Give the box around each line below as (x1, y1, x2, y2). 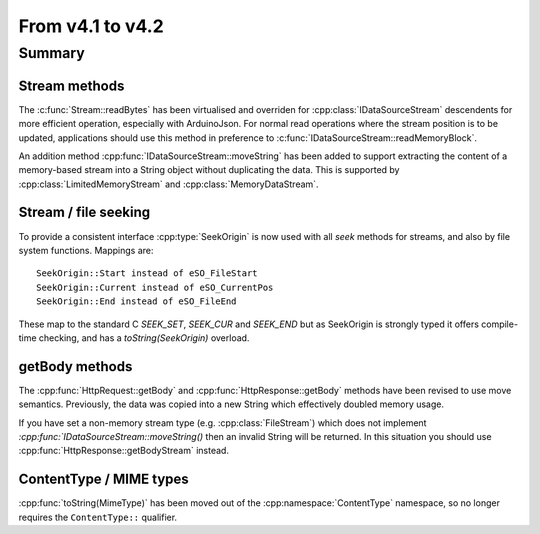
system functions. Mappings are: (18, 244, 154, 256)
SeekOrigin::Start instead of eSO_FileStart (36, 268, 259, 279)
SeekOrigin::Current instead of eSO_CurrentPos (36, 281, 274, 293)
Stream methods (18, 77, 125, 94)
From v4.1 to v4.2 (18, 15, 164, 37)
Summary (18, 44, 85, 62)
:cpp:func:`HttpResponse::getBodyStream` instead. (18, 445, 230, 457)
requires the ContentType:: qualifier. (18, 511, 178, 523)
